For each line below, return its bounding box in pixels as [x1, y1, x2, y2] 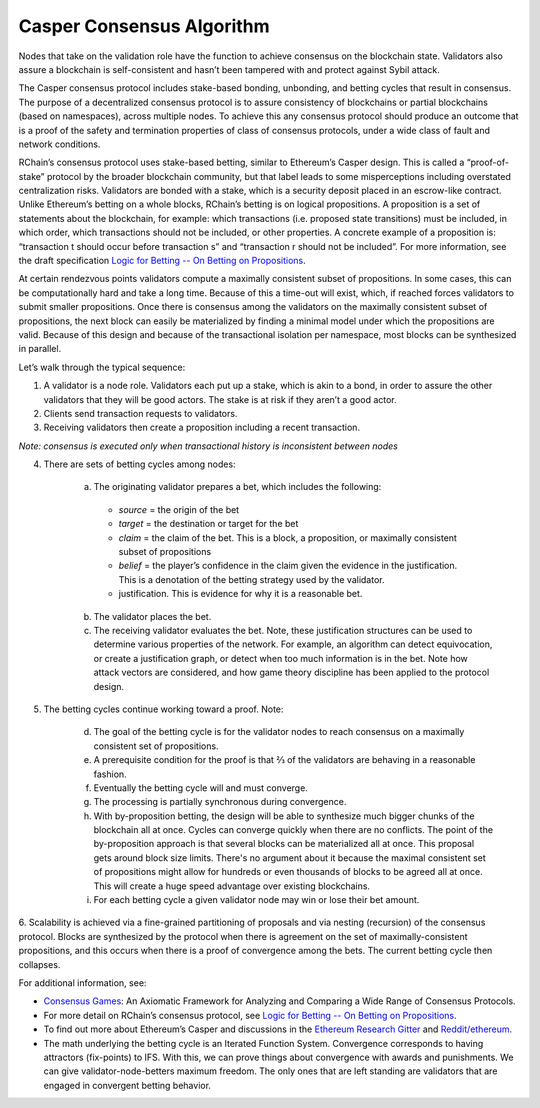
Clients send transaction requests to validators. [43, 407, 238, 419]
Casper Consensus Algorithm [18, 15, 270, 37]
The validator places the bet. [93, 610, 212, 622]
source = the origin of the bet [118, 503, 240, 515]
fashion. [93, 768, 127, 780]
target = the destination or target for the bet [118, 518, 299, 530]
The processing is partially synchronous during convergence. [93, 796, 347, 808]
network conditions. [18, 138, 101, 150]
